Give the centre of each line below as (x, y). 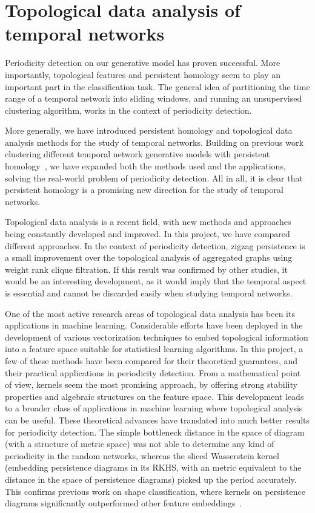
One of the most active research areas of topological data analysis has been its (150, 313)
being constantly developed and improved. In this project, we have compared (148, 234)
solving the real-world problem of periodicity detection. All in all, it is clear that (154, 178)
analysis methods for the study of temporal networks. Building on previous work (154, 142)
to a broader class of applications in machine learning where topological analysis (154, 408)
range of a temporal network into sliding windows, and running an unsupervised (154, 98)
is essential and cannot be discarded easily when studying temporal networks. (149, 293)
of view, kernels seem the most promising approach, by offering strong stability (151, 384)
